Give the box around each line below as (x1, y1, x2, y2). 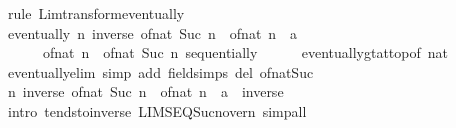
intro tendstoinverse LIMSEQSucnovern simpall (7, 100, 307, 121)
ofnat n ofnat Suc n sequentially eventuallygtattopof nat (42, 42, 448, 63)
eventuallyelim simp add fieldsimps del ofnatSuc (7, 61, 314, 82)
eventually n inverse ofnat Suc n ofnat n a (7, 22, 298, 43)
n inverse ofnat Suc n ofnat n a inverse (7, 81, 284, 102)
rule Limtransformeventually (7, 3, 185, 23)
